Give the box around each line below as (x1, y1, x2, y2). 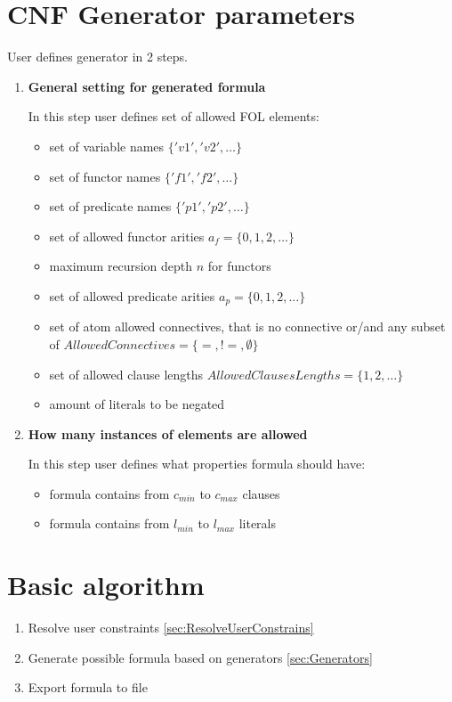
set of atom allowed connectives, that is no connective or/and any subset (49, 317, 446, 336)
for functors (207, 257, 271, 275)
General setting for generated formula (28, 77, 266, 95)
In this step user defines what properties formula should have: (28, 454, 366, 473)
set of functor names (49, 167, 161, 185)
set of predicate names (49, 197, 172, 216)
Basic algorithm (7, 567, 205, 603)
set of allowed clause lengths (49, 364, 204, 383)
